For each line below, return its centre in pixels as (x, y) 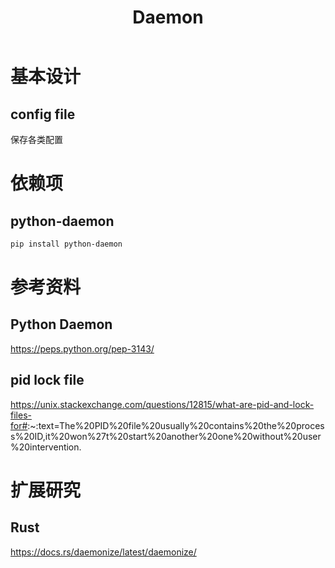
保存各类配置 (36, 139)
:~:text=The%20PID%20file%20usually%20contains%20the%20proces (176, 425)
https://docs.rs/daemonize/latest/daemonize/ (103, 552)
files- (21, 415)
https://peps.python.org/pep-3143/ (82, 348)
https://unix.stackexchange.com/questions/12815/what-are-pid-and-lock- (162, 404)
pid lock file (47, 380)
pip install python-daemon (66, 244)
